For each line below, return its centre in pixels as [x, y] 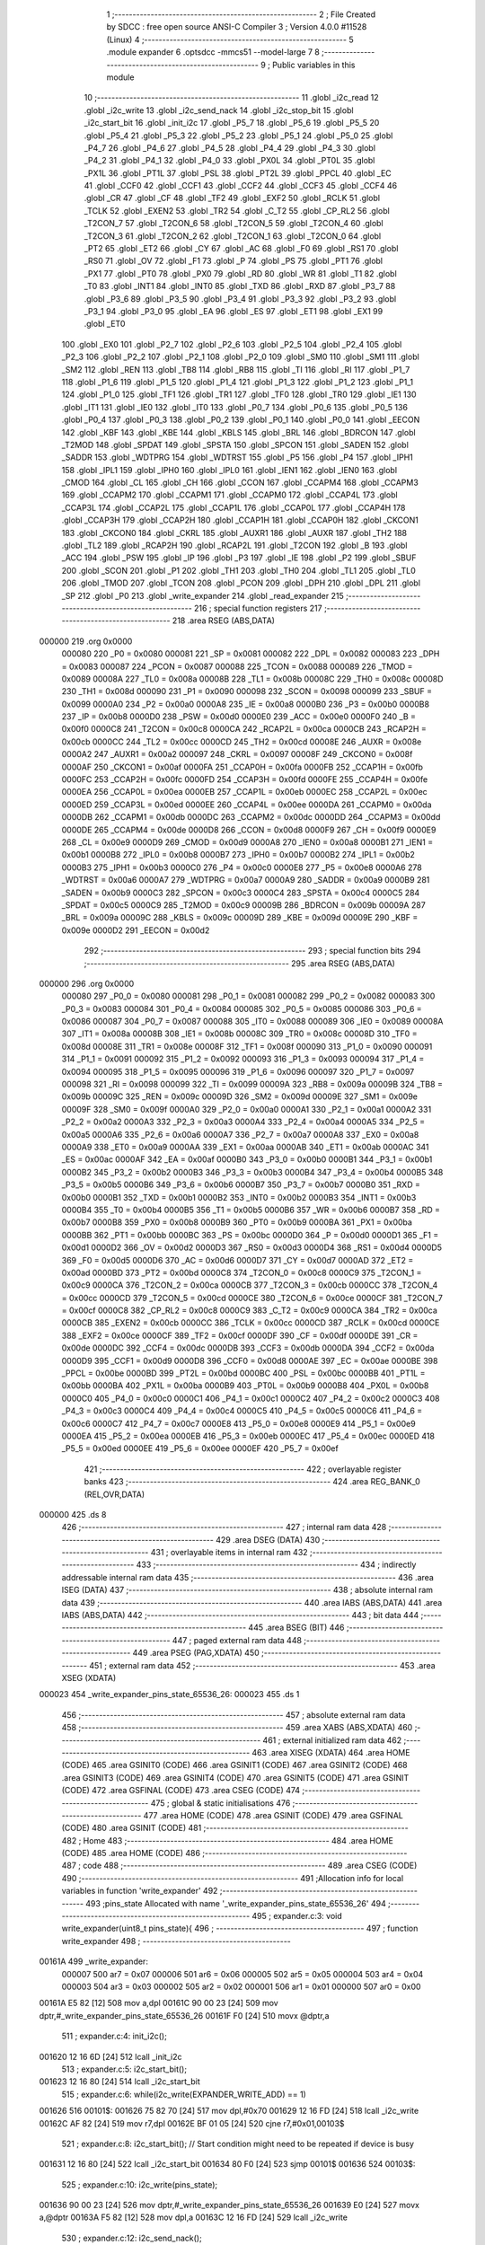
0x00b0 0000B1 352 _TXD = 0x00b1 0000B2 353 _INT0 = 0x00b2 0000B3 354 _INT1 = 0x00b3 [239, 1197]
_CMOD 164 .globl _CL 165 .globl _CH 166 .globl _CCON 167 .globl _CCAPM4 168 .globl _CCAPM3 [240, 483]
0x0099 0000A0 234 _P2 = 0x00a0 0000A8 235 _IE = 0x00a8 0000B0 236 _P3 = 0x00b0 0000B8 [246, 704]
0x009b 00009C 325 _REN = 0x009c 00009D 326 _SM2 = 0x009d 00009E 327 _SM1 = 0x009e [239, 1096]
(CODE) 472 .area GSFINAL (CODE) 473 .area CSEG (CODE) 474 [181, 1791]
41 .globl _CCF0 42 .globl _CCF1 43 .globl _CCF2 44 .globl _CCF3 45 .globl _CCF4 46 [241, 186]
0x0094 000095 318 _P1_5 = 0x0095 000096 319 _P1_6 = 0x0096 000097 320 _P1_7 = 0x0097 [238, 1071]
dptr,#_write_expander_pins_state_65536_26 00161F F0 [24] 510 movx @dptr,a [184, 2015]
